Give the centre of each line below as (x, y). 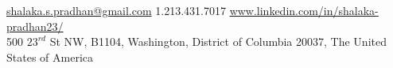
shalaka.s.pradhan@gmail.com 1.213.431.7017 (116, 10)
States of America (50, 57)
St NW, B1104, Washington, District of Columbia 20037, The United (218, 42)
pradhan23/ (35, 26)
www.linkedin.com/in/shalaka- (304, 10)
